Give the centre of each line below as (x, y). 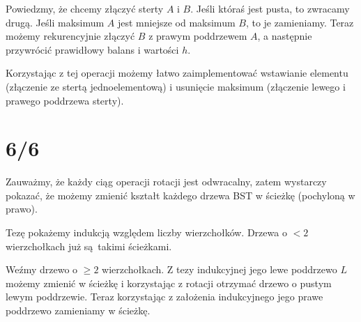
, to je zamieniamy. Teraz (300, 22)
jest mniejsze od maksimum (176, 22)
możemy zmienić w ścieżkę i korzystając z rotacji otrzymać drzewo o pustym (169, 283)
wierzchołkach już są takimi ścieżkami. (89, 246)
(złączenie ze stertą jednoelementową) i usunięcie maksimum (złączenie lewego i (176, 86)
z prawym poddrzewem (198, 36)
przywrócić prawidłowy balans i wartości (92, 49)
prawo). (22, 209)
